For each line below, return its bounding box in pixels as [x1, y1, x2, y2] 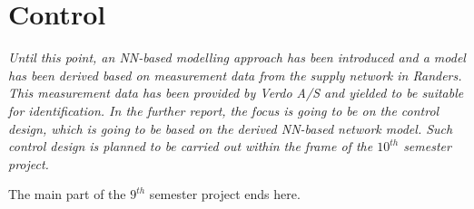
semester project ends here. [149, 185, 301, 204]
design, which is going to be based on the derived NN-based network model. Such [8, 119, 453, 138]
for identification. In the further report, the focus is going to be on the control [8, 100, 439, 119]
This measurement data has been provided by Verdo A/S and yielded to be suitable [8, 83, 464, 102]
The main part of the [8, 185, 126, 204]
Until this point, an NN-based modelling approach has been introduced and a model [8, 48, 466, 67]
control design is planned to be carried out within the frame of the [8, 137, 373, 156]
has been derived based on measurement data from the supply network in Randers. [8, 65, 462, 84]
